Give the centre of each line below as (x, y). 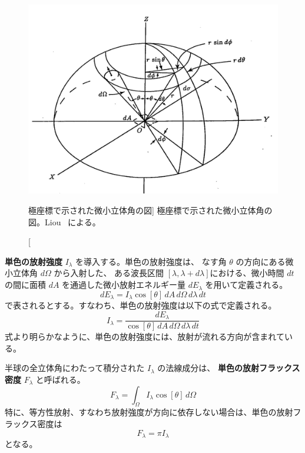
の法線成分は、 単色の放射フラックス (229, 368)
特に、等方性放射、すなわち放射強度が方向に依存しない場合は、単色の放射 (149, 412)
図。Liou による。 (64, 221)
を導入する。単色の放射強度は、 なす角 (151, 261)
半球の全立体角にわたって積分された (75, 368)
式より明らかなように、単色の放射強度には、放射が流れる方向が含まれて (145, 337)
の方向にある (261, 261)
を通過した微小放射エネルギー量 (124, 285)
